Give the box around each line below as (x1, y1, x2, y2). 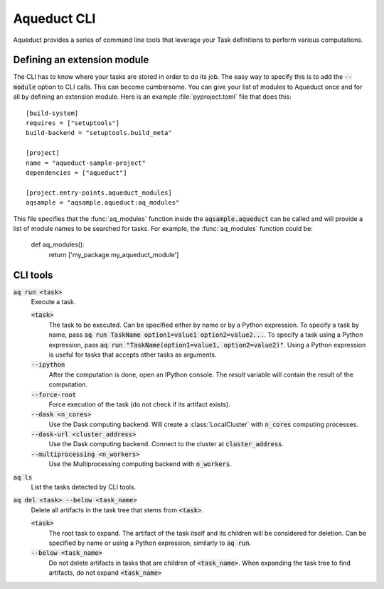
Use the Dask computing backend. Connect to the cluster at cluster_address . (48, 440, 284, 448)
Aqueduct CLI (13, 11, 96, 26)
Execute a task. (31, 298, 76, 306)
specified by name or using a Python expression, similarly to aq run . (48, 539, 252, 547)
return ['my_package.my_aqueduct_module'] (48, 250, 179, 259)
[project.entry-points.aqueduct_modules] (26, 188, 172, 197)
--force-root (31, 391, 77, 399)
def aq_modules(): (31, 240, 85, 249)
